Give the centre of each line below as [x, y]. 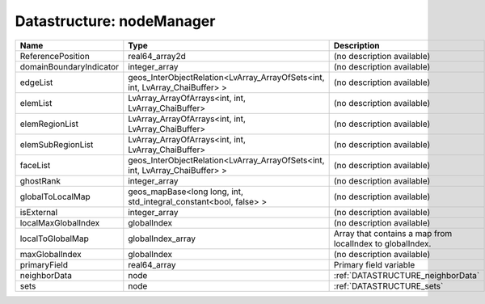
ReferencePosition [55, 56]
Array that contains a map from [393, 233]
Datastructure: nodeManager [115, 21]
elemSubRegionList [57, 144]
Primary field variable [374, 264]
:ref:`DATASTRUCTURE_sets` [388, 285]
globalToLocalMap [55, 196]
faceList [35, 165]
